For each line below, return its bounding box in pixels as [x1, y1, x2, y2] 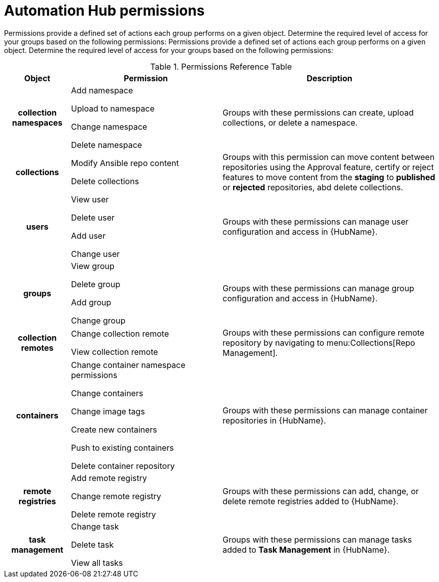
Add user [71, 230, 106, 241]
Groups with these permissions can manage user [222, 216, 409, 227]
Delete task [71, 539, 114, 550]
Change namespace [71, 121, 147, 132]
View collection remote [71, 346, 158, 357]
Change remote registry [71, 491, 161, 501]
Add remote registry [71, 472, 147, 483]
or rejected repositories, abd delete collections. [222, 182, 403, 192]
